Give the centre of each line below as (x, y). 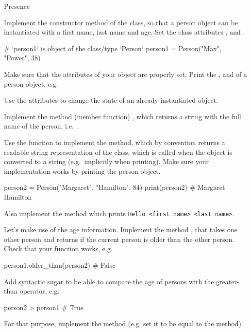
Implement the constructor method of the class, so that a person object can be (121, 22)
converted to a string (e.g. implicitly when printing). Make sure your (106, 161)
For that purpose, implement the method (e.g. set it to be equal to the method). (124, 323)
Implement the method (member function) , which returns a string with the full (123, 116)
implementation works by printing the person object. (82, 171)
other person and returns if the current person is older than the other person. (119, 239)
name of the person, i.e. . (41, 126)
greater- (228, 281)
